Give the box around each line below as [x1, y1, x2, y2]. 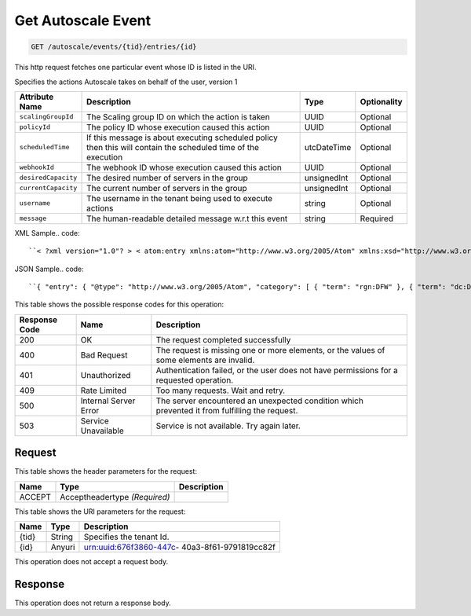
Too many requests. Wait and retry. [155, 385, 286, 396]
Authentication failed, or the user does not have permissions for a [155, 365, 398, 376]
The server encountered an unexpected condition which [155, 395, 364, 406]
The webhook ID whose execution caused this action [86, 162, 282, 173]
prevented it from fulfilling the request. [155, 405, 298, 416]
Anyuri [50, 542, 75, 553]
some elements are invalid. [155, 354, 255, 365]
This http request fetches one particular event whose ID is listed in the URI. [14, 63, 257, 72]
